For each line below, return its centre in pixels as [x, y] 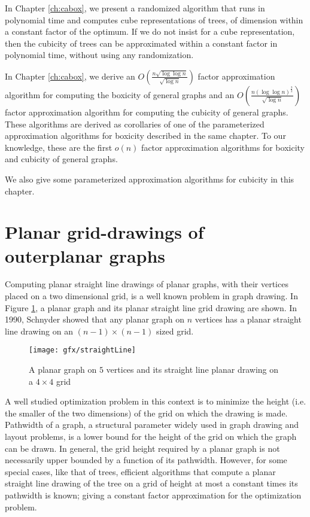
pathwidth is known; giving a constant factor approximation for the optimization [153, 495]
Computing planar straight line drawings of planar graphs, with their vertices [147, 284]
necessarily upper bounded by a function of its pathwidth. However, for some [146, 460]
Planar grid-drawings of [104, 232]
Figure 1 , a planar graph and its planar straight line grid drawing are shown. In [151, 307]
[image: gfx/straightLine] [82, 350]
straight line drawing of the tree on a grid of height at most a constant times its [151, 483]
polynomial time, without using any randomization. [99, 55]
